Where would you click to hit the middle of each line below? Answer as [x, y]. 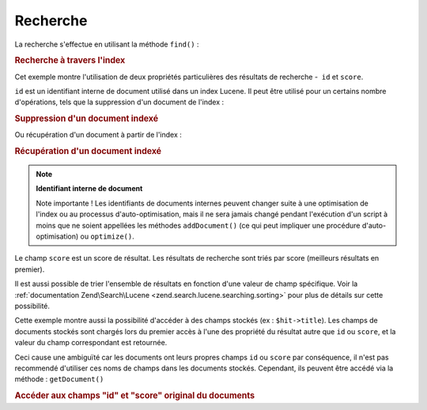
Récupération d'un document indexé [88, 152]
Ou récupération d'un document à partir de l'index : [98, 135]
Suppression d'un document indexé [86, 118]
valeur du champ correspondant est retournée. [91, 343]
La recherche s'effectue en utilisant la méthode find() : [107, 44]
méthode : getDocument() [59, 379]
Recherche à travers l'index [70, 61]
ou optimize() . [107, 236]
